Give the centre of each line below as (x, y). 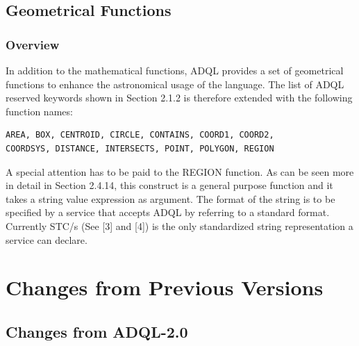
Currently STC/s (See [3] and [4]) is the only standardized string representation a (179, 225)
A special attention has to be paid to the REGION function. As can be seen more (180, 171)
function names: (39, 111)
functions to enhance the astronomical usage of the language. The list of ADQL (175, 84)
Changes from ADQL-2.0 (97, 331)
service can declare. (47, 239)
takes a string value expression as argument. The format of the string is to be (170, 198)
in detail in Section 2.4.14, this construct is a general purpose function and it (169, 185)
